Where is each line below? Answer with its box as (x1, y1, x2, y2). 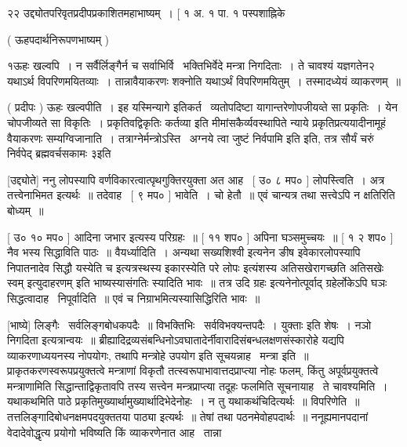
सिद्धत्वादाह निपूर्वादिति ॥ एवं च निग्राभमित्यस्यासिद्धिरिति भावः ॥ (7, 289, 260, 306)
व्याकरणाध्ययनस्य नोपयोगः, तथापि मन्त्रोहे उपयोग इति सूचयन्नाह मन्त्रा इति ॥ (7, 347, 309, 363)
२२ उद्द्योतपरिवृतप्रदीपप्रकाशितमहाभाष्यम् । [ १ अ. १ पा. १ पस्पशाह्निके (7, 5, 285, 20)
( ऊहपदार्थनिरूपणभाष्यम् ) (7, 31, 110, 47)
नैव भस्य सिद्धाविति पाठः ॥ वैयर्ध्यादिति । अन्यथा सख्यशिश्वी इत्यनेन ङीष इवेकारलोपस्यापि (7, 244, 361, 260)
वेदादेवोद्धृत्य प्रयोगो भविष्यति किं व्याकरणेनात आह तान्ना (7, 423, 222, 440)
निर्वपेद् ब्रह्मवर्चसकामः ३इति (7, 145, 111, 162)
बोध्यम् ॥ (7, 202, 44, 218)
